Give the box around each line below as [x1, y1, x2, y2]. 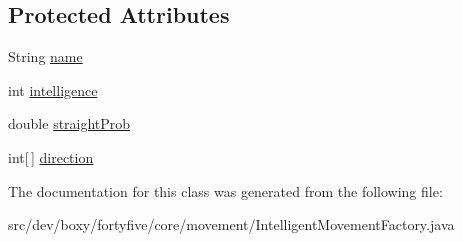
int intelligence [8, 79, 98, 100]
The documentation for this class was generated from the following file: [8, 180, 443, 201]
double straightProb [8, 113, 131, 134]
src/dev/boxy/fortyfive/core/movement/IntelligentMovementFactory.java [8, 214, 455, 235]
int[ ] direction [8, 146, 94, 167]
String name [8, 46, 83, 67]
